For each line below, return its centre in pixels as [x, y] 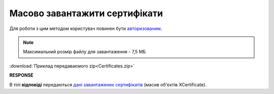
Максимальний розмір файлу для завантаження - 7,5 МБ [84, 52]
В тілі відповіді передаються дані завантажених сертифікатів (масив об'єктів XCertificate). [108, 84]
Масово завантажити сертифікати [86, 13]
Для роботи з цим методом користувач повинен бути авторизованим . [86, 28]
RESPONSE [22, 75]
